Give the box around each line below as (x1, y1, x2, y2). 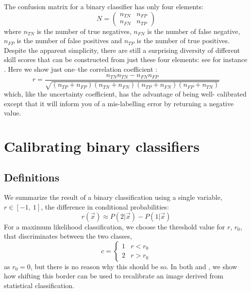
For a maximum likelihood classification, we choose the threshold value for (4, 221, 225, 231)
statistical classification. (4, 280, 74, 290)
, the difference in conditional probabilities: (41, 201, 169, 211)
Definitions (4, 169, 60, 184)
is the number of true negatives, (36, 26, 132, 36)
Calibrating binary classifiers (4, 136, 200, 156)
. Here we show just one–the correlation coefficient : (4, 64, 158, 74)
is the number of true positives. (136, 35, 230, 46)
